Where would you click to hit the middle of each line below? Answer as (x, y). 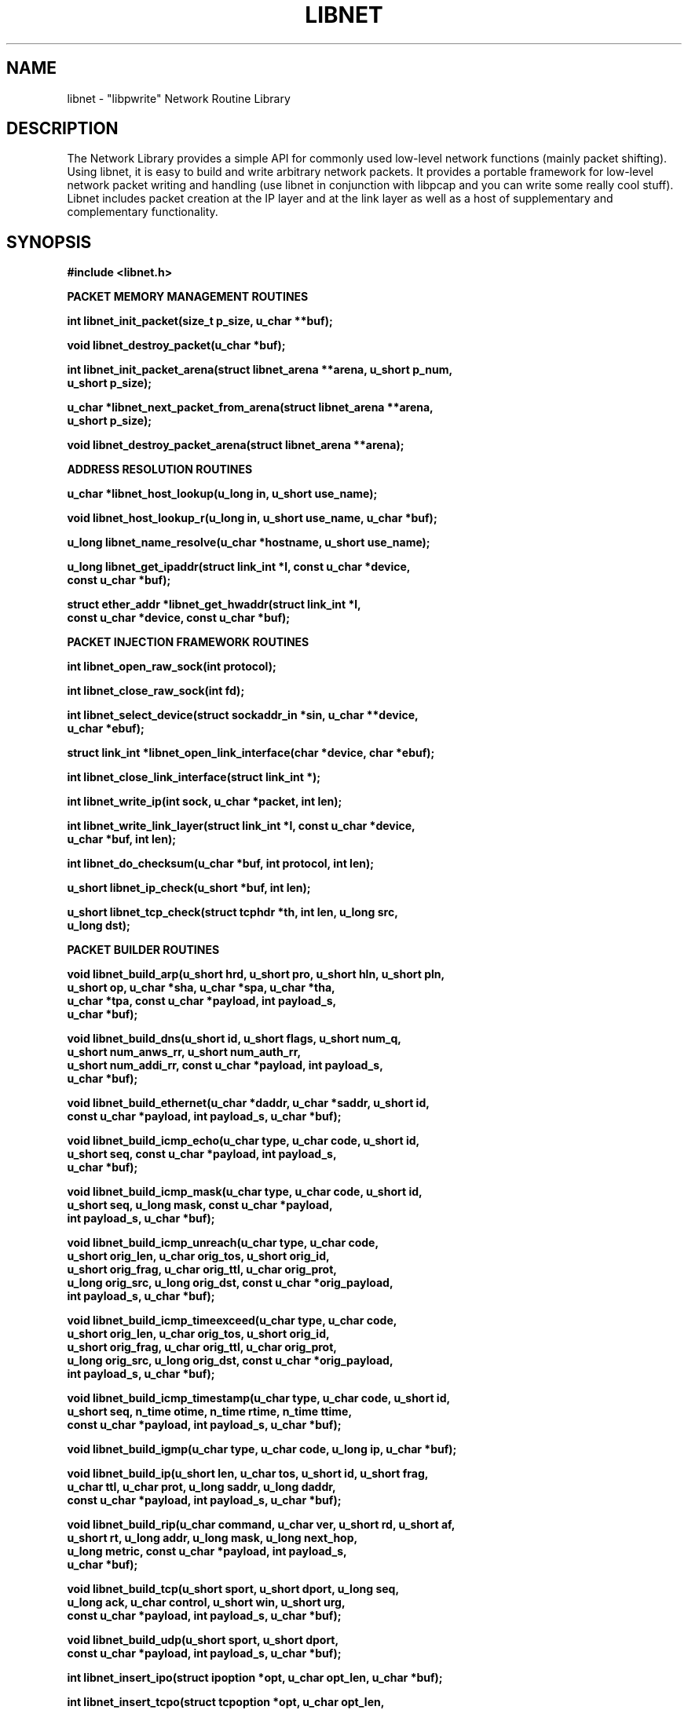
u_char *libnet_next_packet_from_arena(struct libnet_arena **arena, (250, 407)
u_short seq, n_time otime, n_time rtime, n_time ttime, (210, 1412)
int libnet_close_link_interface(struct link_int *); (194, 777)
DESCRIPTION (62, 129)
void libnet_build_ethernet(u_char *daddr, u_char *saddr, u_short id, (248, 1103)
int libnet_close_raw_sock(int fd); (156, 691)
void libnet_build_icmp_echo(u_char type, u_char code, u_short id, (243, 1141)
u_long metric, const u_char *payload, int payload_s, (207, 1551)
